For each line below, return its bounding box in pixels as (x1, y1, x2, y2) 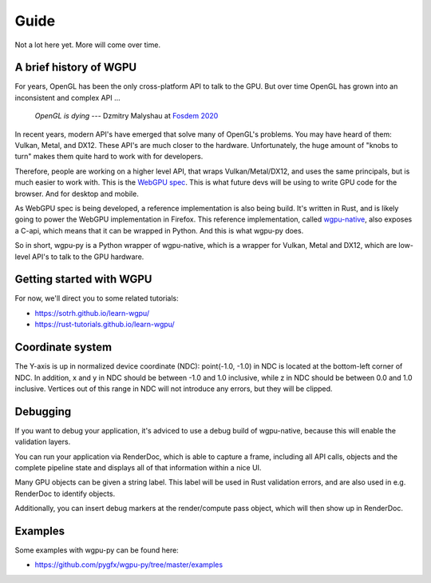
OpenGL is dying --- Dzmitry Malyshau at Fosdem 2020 (34, 111, 219, 121)
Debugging (14, 405, 72, 418)
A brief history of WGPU (14, 61, 137, 74)
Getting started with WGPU (14, 273, 152, 286)
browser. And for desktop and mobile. (14, 189, 139, 198)
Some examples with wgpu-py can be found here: (14, 545, 179, 555)
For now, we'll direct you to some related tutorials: (14, 293, 179, 303)
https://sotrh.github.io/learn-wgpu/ (34, 308, 150, 317)
